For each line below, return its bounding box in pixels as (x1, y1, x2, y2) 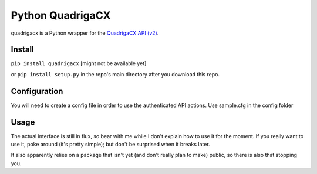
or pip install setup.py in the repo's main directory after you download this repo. (11, 71, 220, 78)
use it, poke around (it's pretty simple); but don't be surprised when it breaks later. (11, 141, 211, 148)
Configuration (11, 86, 63, 96)
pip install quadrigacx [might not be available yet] (11, 60, 147, 67)
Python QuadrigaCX (11, 9, 111, 22)
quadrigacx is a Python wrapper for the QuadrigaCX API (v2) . (11, 29, 159, 36)
